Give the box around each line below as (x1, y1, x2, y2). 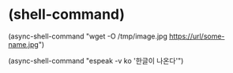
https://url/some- (168, 31, 225, 41)
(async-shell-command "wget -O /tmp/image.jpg (8, 31, 167, 41)
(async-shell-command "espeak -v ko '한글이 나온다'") (8, 56, 184, 65)
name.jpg (8, 39, 39, 49)
